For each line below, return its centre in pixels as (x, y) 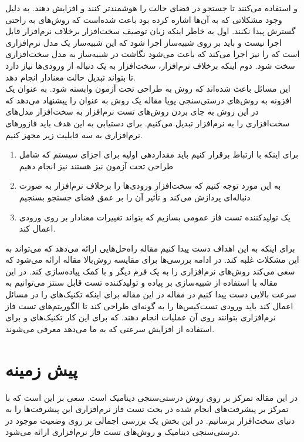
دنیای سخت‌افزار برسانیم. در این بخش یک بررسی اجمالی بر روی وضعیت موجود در (150, 420)
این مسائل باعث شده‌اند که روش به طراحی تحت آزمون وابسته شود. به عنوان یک (148, 88)
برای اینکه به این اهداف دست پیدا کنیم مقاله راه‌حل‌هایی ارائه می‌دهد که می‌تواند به (150, 248)
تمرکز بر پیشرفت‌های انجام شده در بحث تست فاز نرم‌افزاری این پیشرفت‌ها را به (147, 409)
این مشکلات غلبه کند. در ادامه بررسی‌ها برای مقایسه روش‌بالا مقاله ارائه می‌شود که (152, 259)
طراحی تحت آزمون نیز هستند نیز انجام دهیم (96, 165)
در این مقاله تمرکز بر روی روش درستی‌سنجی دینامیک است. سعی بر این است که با (152, 397)
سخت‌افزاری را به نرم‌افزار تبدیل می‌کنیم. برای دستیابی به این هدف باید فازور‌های (148, 123)
